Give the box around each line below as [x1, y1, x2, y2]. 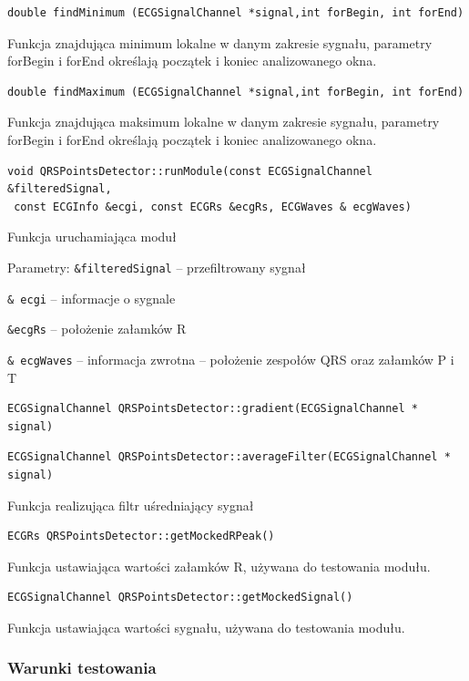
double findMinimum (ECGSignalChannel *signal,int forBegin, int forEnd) [7, 6, 464, 19]
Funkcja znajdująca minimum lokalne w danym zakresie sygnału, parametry [7, 33, 433, 52]
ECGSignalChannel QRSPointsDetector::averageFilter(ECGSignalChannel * [7, 450, 451, 464]
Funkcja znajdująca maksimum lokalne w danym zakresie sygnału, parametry [7, 112, 440, 131]
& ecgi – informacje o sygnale [7, 288, 176, 307]
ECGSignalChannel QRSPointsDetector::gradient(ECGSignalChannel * [7, 402, 419, 416]
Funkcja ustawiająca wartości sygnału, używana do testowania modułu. [7, 617, 405, 636]
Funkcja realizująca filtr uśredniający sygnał [7, 495, 254, 514]
